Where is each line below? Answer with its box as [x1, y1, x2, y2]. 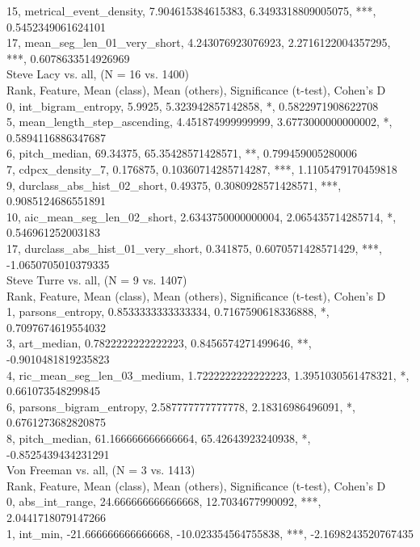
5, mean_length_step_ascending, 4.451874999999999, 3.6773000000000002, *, [6, 113, 393, 130]
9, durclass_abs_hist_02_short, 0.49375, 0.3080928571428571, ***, [6, 176, 342, 193]
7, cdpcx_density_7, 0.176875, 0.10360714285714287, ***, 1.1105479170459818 [6, 160, 397, 177]
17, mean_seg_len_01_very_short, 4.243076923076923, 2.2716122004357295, [6, 34, 391, 51]
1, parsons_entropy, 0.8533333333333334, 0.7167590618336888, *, [6, 303, 330, 320]
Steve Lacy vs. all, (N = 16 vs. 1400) [6, 65, 189, 82]
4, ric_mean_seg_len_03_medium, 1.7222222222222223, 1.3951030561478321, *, [6, 366, 409, 383]
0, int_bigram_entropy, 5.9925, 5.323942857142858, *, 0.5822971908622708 [6, 97, 379, 114]
